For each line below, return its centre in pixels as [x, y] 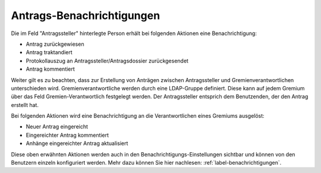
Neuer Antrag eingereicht [57, 127]
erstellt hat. [25, 105]
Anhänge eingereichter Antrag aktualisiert [77, 143]
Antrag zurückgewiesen [55, 44]
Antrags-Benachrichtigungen [86, 15]
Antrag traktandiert [49, 52]
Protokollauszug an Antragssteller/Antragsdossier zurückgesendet [107, 61]
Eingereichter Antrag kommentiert [67, 135]
